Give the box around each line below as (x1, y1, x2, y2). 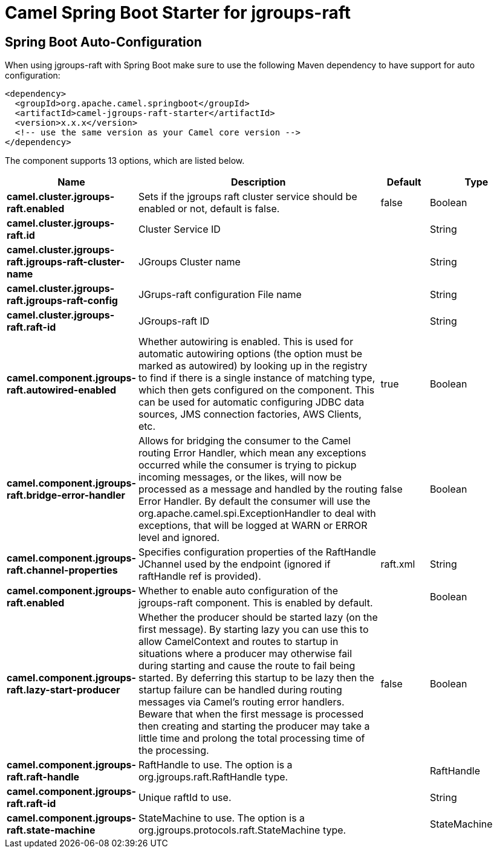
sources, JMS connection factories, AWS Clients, (138, 408, 362, 421)
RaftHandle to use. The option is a (138, 759, 293, 771)
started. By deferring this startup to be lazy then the (138, 672, 374, 684)
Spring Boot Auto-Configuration (5, 34, 202, 50)
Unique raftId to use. (138, 791, 232, 804)
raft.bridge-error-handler (7, 489, 125, 502)
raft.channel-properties (7, 564, 118, 577)
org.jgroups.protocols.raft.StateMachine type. (138, 824, 346, 837)
